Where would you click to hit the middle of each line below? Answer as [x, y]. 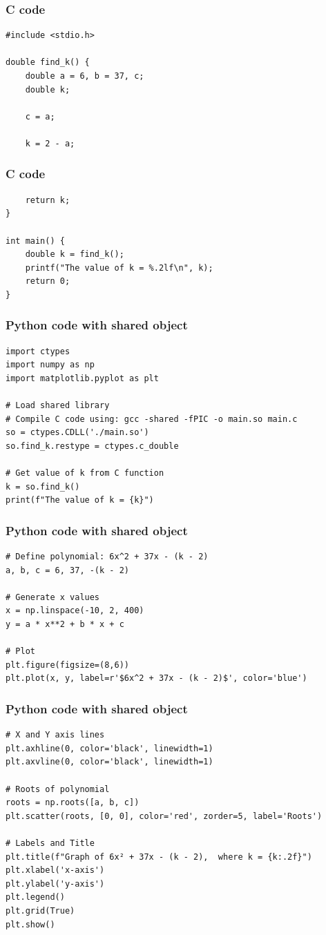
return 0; [48, 281]
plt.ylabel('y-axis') [55, 884]
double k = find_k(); [75, 254]
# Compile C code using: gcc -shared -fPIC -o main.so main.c [152, 419]
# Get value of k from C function [85, 473]
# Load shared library [58, 406]
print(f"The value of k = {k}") [80, 500]
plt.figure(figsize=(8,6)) [67, 665]
